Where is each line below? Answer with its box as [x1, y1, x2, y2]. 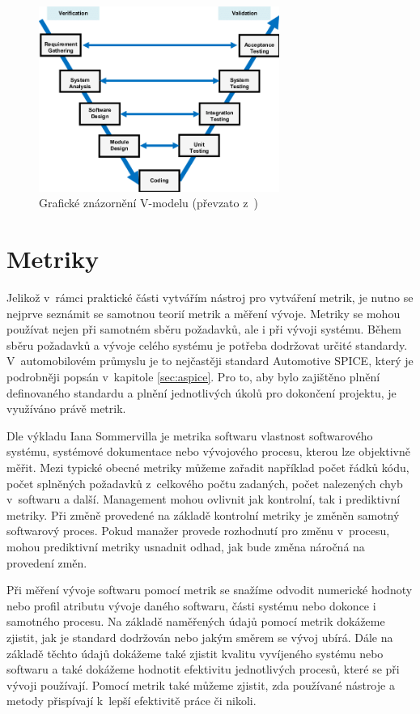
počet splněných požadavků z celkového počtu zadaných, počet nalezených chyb [6, 474, 403, 491]
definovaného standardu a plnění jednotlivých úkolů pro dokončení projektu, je [6, 384, 397, 401]
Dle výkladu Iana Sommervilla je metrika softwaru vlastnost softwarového [6, 427, 373, 444]
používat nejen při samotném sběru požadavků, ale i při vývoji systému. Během [6, 321, 401, 338]
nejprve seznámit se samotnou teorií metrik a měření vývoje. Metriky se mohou [6, 304, 401, 321]
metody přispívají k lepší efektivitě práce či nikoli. [6, 692, 257, 709]
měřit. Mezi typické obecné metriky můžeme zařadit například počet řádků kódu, [6, 458, 409, 475]
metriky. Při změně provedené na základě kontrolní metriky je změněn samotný [6, 506, 400, 523]
